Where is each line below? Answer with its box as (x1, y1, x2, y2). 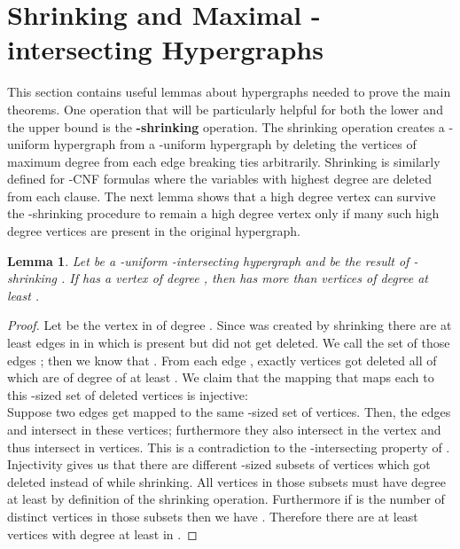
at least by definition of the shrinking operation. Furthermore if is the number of (7, 490, 445, 508)
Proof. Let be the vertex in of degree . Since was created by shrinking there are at (7, 316, 452, 334)
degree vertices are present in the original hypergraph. (7, 222, 300, 240)
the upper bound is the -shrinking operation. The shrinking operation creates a (7, 117, 445, 136)
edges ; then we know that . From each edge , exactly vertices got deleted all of (7, 350, 437, 369)
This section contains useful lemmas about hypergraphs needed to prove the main (7, 82, 451, 101)
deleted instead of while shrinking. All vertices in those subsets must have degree (7, 472, 446, 490)
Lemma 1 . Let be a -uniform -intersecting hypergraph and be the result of (7, 251, 409, 270)
